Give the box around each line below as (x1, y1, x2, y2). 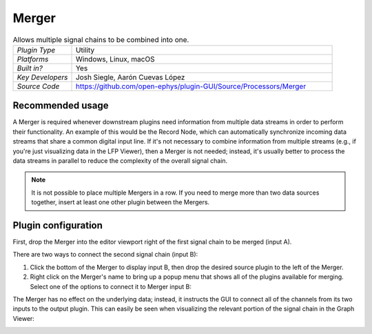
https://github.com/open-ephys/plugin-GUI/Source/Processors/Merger (75, 81, 307, 91)
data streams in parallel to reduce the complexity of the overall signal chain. (12, 157, 228, 165)
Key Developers (17, 72, 68, 82)
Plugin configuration (12, 219, 103, 231)
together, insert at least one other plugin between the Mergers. (31, 198, 210, 206)
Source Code (17, 81, 60, 91)
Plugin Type (17, 45, 56, 55)
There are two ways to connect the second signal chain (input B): (12, 250, 198, 259)
